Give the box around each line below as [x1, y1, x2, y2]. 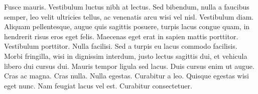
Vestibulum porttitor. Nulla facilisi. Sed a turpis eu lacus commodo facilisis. [4, 41, 237, 51]
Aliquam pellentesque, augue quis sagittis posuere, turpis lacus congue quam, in [4, 21, 250, 32]
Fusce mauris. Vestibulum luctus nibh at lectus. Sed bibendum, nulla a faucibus [4, 2, 249, 12]
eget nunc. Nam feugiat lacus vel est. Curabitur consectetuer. [4, 80, 192, 90]
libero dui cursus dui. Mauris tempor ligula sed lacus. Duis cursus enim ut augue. [4, 60, 254, 71]
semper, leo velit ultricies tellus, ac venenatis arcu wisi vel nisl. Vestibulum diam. [4, 11, 254, 22]
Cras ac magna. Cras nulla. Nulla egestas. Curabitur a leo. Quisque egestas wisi [4, 70, 249, 81]
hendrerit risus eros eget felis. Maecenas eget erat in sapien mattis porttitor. [4, 31, 238, 41]
